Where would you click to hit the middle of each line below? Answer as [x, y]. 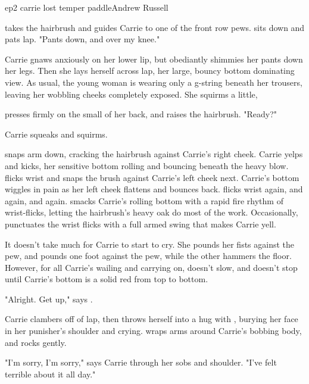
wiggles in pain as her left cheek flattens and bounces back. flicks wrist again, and [154, 189]
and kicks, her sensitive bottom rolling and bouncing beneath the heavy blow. [147, 165]
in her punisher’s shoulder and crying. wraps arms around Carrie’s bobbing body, [153, 331]
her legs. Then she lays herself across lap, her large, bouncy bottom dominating [150, 71]
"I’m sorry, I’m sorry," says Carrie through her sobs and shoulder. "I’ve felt [141, 362]
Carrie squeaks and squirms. [56, 134]
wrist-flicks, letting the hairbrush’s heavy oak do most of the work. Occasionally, [152, 212]
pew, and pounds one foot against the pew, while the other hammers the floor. [148, 256]
